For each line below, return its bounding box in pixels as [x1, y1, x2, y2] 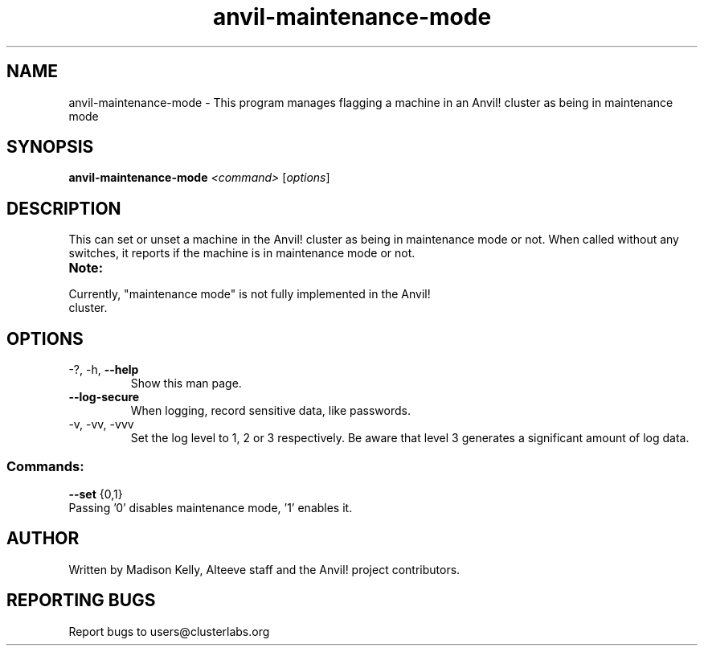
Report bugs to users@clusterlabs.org [68, 624, 270, 638]
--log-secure [68, 390, 140, 404]
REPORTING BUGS [6, 590, 156, 611]
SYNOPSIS [6, 137, 94, 158]
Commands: [6, 457, 84, 474]
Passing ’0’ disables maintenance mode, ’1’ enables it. [68, 500, 353, 515]
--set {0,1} [68, 486, 123, 501]
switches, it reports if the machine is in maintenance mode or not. [68, 246, 415, 260]
